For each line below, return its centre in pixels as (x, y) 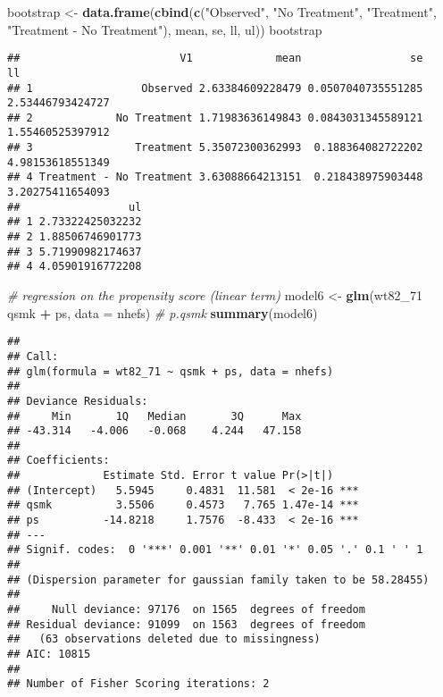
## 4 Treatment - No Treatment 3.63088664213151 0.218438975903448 (215, 177)
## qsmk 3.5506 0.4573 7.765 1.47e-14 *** (183, 505)
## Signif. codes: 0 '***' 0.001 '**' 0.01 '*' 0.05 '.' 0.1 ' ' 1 (215, 550)
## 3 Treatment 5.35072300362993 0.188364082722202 (215, 148)
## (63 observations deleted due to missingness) (164, 639)
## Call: (33, 356)
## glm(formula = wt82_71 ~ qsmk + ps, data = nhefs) (171, 371)
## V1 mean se (215, 59)
